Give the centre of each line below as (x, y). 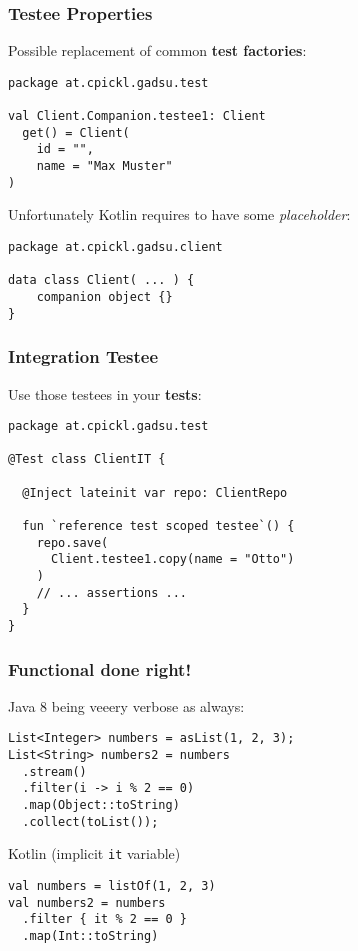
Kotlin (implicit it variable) (94, 853)
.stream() (54, 771)
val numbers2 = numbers (87, 902)
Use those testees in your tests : (105, 393)
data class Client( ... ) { (101, 280)
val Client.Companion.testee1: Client (137, 116)
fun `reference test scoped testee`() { (158, 526)
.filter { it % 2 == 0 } (104, 919)
